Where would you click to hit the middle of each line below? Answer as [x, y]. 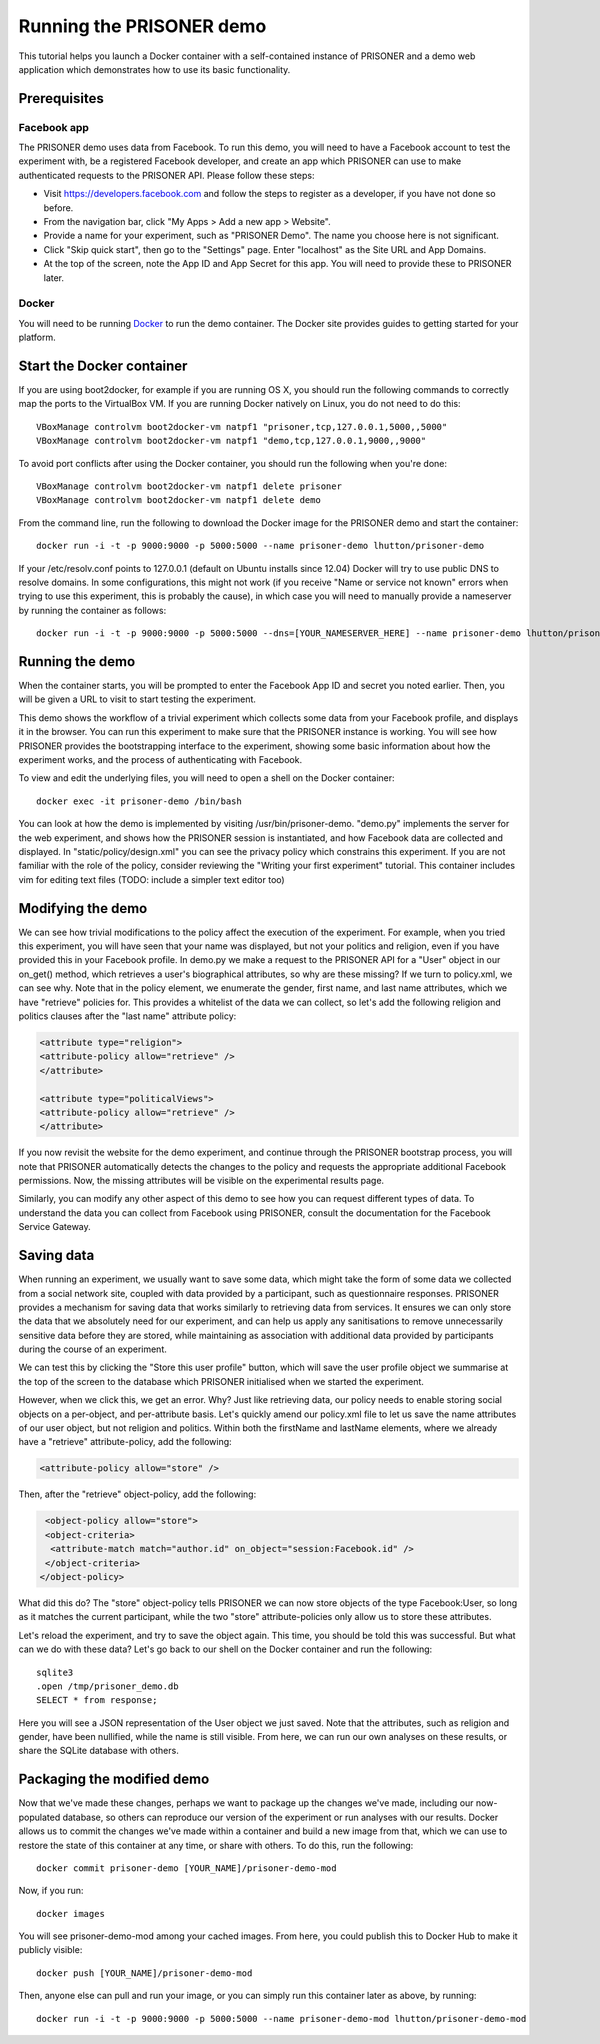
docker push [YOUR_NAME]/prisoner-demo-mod [144, 1973]
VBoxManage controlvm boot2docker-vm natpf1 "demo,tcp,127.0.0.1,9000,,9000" [231, 441]
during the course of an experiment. [92, 1349]
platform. [37, 337]
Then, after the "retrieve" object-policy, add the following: [137, 1494]
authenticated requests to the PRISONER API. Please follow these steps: [166, 175]
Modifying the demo [83, 908]
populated [39, 1817]
